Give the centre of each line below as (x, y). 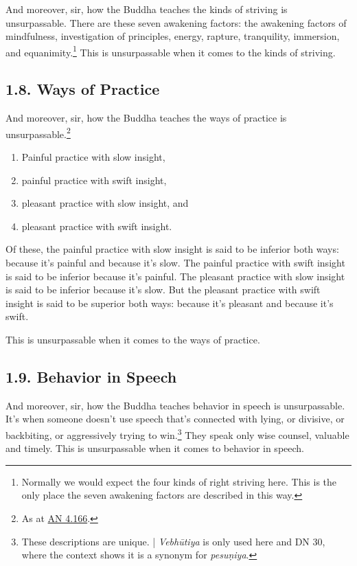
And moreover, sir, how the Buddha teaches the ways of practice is (146, 118)
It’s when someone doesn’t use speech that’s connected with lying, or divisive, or (175, 419)
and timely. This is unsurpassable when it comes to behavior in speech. (155, 448)
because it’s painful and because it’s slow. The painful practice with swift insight (175, 263)
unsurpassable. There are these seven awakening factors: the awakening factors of (176, 22)
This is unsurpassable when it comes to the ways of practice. (133, 340)
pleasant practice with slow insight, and (105, 203)
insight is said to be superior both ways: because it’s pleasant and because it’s (170, 303)
